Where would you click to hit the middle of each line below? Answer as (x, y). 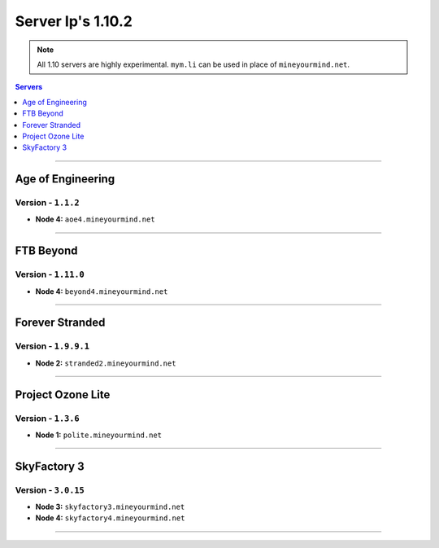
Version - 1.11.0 (50, 274)
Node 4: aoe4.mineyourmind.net (95, 219)
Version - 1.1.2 (48, 203)
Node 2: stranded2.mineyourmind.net (106, 363)
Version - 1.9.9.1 (52, 346)
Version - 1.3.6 (48, 418)
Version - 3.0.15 (50, 490)
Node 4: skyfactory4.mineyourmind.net (110, 518)
